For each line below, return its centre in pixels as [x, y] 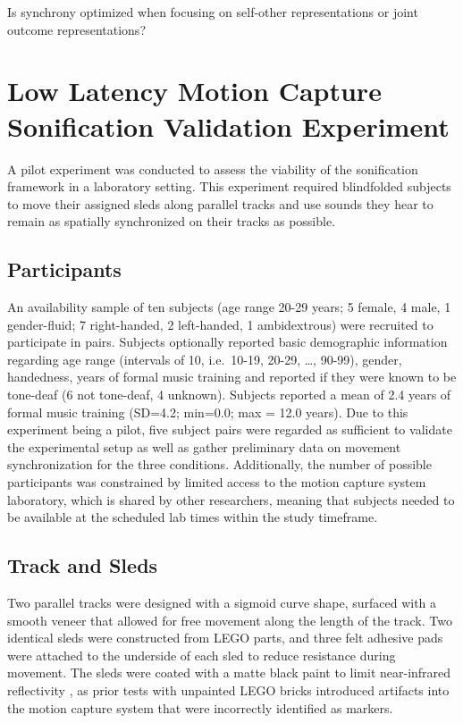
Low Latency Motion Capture [194, 91]
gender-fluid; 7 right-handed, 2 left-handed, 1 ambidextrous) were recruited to [220, 324]
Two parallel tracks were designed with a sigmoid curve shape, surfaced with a [222, 602]
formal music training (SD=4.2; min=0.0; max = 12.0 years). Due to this [208, 412]
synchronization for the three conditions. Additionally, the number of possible [219, 464]
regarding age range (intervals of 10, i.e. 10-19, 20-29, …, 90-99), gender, [205, 359]
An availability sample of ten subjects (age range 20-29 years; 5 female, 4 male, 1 [229, 307]
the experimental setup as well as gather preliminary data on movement [204, 446]
